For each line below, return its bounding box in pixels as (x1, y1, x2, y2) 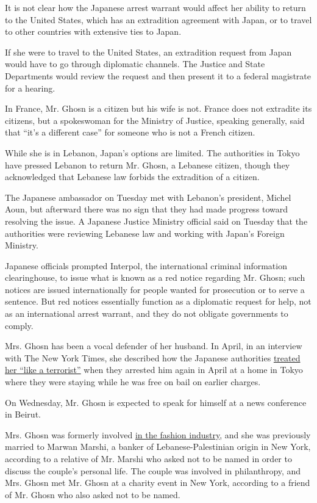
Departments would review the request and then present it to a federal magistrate (5, 69, 311, 82)
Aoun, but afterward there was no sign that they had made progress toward (5, 203, 288, 215)
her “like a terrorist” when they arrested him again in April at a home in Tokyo (5, 363, 303, 376)
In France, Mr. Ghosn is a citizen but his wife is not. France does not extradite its (5, 102, 312, 115)
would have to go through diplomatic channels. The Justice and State (5, 57, 265, 70)
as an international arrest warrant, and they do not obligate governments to (5, 307, 288, 320)
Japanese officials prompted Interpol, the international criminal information (5, 259, 287, 272)
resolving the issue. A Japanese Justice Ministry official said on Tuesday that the (5, 214, 308, 227)
